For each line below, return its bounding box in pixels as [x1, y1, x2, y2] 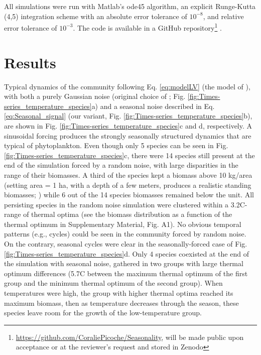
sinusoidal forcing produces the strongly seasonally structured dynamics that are [4, 130, 251, 141]
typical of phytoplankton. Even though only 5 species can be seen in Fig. [4, 140, 228, 151]
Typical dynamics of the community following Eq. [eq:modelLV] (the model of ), [4, 81, 250, 91]
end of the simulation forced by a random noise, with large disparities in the [4, 160, 238, 170]
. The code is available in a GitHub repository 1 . [73, 21, 222, 33]
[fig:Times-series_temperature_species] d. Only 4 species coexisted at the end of [4, 248, 249, 259]
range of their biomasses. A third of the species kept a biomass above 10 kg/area [4, 169, 252, 180]
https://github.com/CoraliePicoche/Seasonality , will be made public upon [16, 331, 244, 342]
